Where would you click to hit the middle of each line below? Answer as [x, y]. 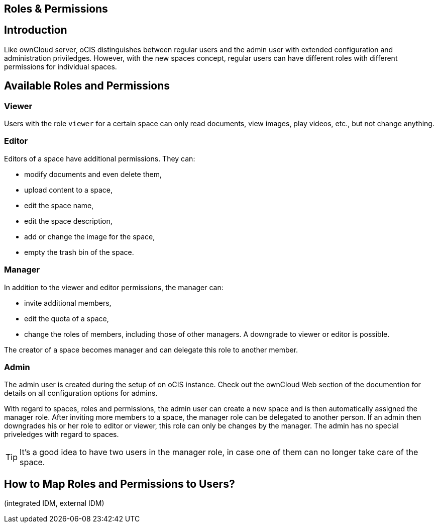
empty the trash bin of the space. [79, 252]
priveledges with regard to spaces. [62, 434]
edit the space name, [59, 205]
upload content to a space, [68, 190]
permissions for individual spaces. [61, 66]
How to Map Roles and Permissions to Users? [120, 484]
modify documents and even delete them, [93, 174]
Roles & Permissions [56, 9]
